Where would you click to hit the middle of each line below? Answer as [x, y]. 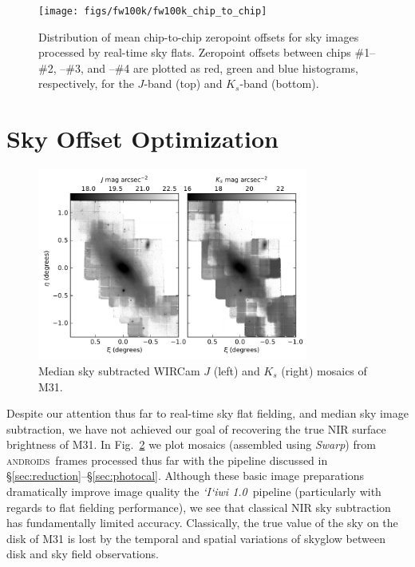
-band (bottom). [279, 83]
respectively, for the [86, 83]
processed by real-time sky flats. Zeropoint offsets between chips [195, 52]
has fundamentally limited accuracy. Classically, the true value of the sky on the [202, 523]
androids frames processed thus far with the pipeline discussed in [167, 460]
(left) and [237, 370]
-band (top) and [183, 83]
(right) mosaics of [324, 370]
